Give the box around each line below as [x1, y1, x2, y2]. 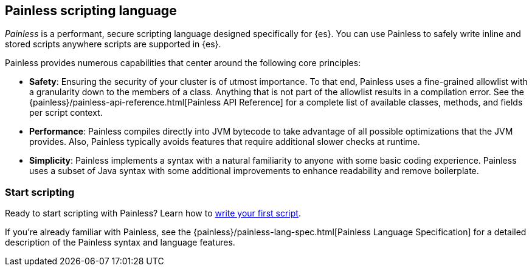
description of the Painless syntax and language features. [5, 237, 235, 248]
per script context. [29, 107, 103, 118]
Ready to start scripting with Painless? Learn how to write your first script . [5, 208, 301, 219]
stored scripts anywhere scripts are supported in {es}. [5, 39, 221, 50]
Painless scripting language [5, 3, 177, 18]
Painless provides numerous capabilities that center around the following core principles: [5, 58, 361, 69]
